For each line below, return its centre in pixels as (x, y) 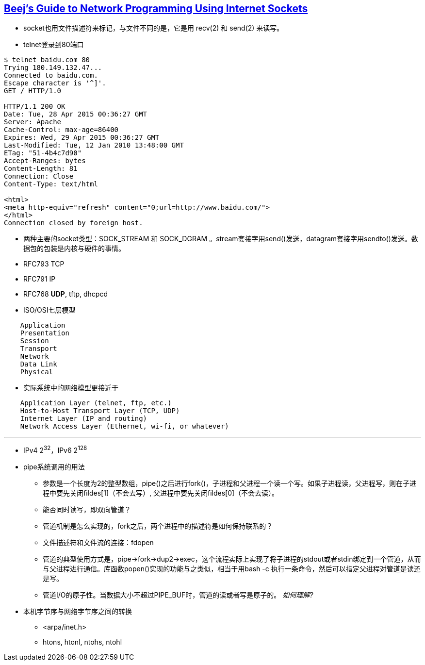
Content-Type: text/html (51, 184)
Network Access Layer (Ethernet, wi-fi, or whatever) (124, 426)
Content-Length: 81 (41, 169)
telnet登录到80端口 (54, 45)
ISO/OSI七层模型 (49, 310)
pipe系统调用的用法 (54, 467)
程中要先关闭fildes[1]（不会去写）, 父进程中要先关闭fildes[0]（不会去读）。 (161, 493)
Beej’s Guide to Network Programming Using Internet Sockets (156, 8)
